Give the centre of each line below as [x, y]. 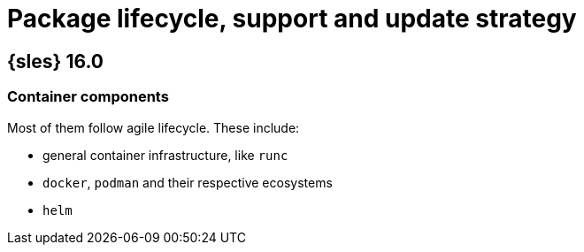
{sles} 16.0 [56, 61]
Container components [88, 97]
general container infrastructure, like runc [165, 155]
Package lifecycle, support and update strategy [292, 19]
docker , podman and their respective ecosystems [188, 182]
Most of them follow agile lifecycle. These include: [154, 127]
